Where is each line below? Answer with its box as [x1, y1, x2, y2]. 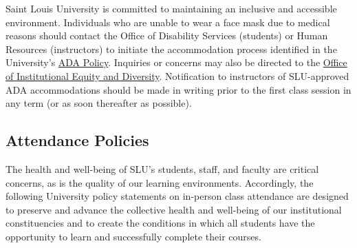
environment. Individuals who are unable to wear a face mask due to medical [6, 14, 330, 29]
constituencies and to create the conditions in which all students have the [6, 216, 315, 230]
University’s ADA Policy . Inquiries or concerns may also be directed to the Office [6, 55, 347, 70]
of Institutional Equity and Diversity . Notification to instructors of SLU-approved [6, 68, 349, 83]
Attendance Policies [6, 130, 149, 151]
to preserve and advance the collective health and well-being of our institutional [6, 202, 342, 216]
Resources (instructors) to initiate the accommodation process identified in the [6, 41, 337, 56]
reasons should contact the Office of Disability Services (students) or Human [6, 28, 328, 43]
